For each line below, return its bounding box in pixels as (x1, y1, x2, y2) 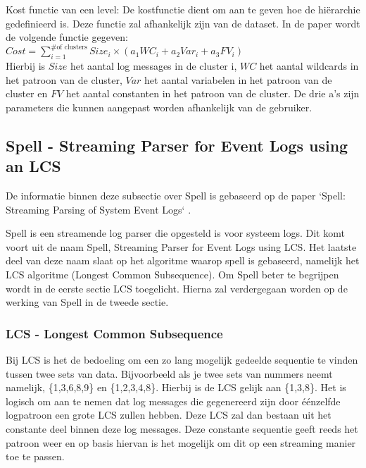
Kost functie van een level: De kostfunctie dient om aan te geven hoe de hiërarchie (6, 2, 360, 16)
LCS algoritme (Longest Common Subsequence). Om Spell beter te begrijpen (6, 267, 339, 282)
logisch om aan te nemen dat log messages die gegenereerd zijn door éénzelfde (6, 393, 341, 408)
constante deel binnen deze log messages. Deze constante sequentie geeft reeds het (6, 421, 358, 436)
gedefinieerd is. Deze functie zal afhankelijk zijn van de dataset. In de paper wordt (6, 16, 360, 30)
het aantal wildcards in (259, 58, 359, 73)
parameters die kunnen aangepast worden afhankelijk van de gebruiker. (6, 99, 313, 114)
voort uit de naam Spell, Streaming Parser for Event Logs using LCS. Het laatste (6, 239, 357, 254)
